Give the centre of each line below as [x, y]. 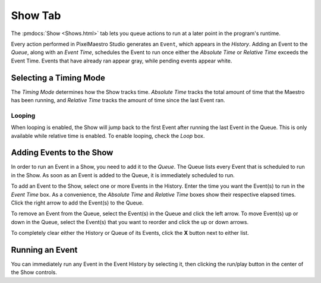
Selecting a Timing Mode [58, 78]
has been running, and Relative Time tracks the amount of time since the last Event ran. [118, 100]
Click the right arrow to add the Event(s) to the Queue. [77, 203]
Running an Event [44, 250]
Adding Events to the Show [62, 152]
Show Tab [36, 15]
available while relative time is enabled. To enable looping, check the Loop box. [108, 136]
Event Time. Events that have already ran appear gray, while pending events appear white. [122, 61]
